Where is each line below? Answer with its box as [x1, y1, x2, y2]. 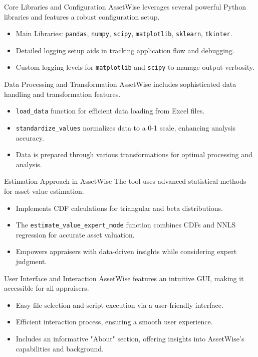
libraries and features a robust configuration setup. [4, 11, 160, 22]
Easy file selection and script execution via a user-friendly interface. [16, 299, 223, 310]
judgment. [16, 256, 47, 266]
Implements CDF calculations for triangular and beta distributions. [16, 202, 223, 213]
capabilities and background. [16, 343, 104, 353]
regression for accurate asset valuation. [16, 229, 135, 240]
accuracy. [16, 132, 44, 143]
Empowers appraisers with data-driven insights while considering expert [16, 246, 237, 257]
